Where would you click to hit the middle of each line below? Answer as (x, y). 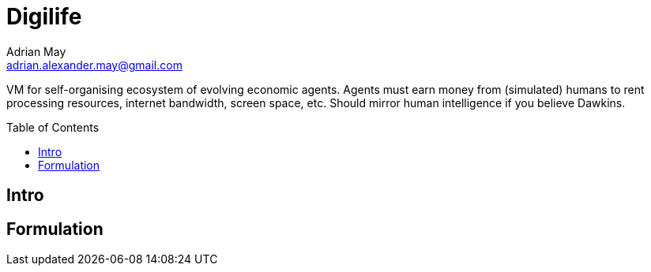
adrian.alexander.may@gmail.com (94, 65)
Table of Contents (53, 127)
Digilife (44, 17)
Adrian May (36, 51)
